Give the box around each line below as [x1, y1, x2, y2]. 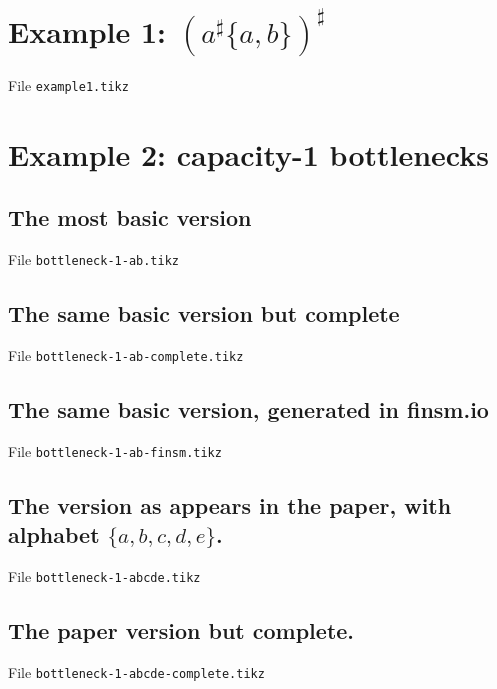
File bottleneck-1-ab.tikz [8, 249, 179, 270]
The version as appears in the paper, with [8, 489, 452, 520]
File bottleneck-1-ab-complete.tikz [8, 345, 244, 366]
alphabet [8, 519, 100, 550]
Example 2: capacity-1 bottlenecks [8, 133, 489, 174]
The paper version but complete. [8, 615, 355, 646]
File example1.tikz [8, 74, 129, 95]
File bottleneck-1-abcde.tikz [8, 566, 201, 587]
